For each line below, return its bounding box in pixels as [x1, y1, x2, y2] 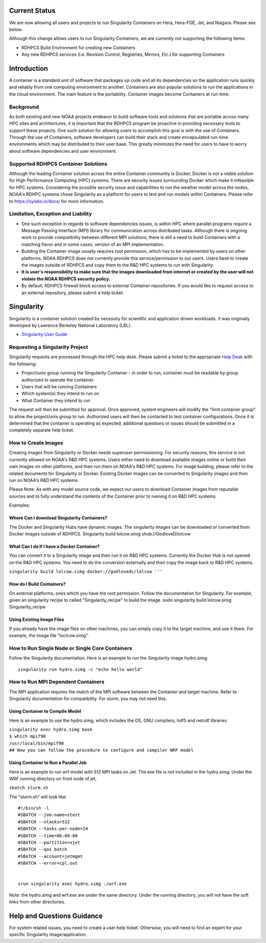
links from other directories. [9, 899, 66, 905]
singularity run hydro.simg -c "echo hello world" [18, 667, 143, 672]
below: [9, 26, 23, 32]
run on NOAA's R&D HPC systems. [9, 477, 79, 483]
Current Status [9, 6, 56, 15]
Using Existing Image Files [9, 616, 65, 623]
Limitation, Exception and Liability [9, 210, 92, 217]
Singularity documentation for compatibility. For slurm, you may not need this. [9, 696, 167, 702]
